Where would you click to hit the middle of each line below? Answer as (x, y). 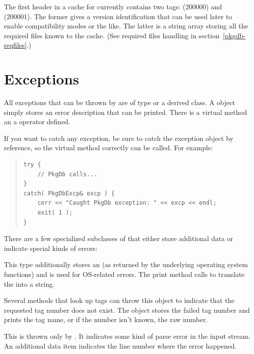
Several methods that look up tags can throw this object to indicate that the (119, 300)
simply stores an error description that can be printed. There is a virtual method (126, 112)
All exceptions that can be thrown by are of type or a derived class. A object (120, 102)
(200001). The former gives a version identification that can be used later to (118, 16)
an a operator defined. (37, 122)
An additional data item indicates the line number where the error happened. (120, 345)
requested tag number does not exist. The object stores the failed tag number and (127, 310)
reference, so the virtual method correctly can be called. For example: (108, 148)
